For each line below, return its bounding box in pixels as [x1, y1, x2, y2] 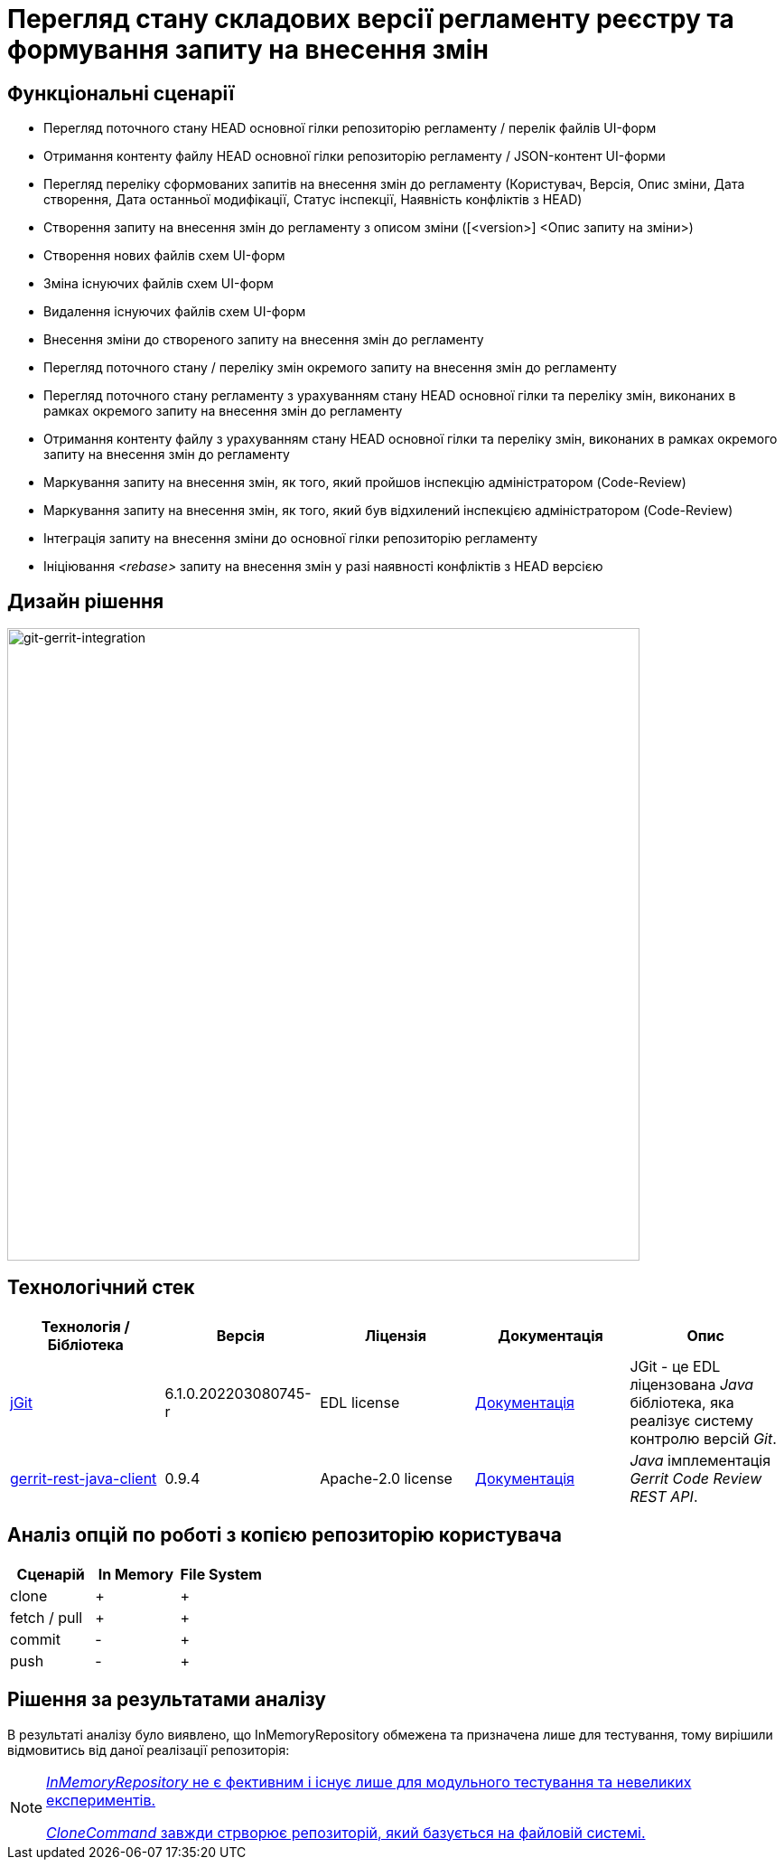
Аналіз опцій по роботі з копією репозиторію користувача [7, 1524, 562, 1547]
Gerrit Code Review [630, 1468, 762, 1487]
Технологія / [41, 1317, 130, 1336]
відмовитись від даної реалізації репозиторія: [7, 1741, 290, 1758]
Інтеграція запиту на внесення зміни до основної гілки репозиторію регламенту [43, 530, 538, 547]
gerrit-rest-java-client [10, 1468, 157, 1487]
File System [180, 1564, 262, 1583]
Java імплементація [630, 1450, 771, 1469]
